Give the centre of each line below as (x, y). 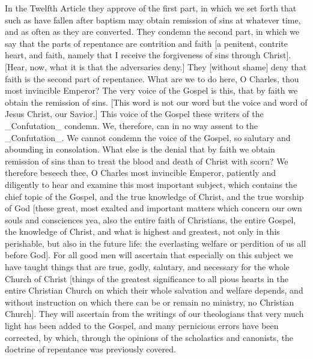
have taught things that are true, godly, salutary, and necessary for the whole (147, 267)
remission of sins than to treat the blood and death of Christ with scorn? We (147, 161)
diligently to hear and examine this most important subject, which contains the (151, 184)
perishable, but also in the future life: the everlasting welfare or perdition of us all (156, 243)
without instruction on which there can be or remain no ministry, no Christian (150, 302)
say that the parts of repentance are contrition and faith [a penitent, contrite (146, 43)
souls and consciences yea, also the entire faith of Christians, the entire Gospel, (150, 219)
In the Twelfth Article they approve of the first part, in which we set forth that (151, 8)
